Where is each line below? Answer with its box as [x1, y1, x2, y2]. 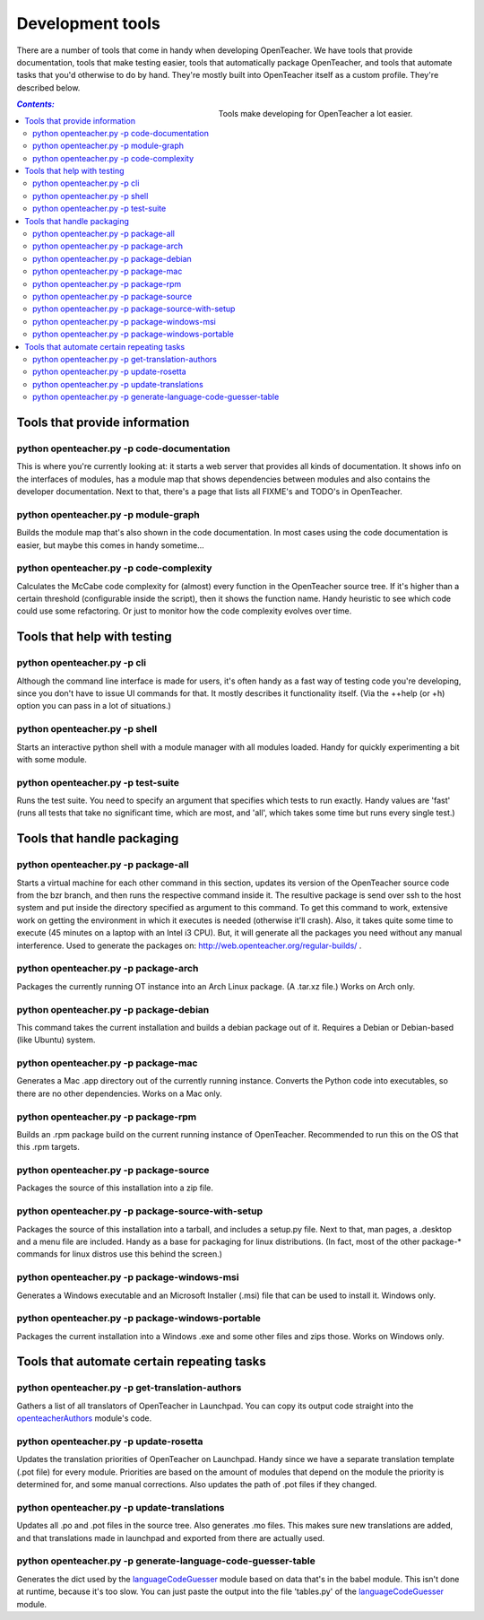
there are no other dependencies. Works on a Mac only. [16, 1088, 223, 1099]
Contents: [16, 99, 56, 109]
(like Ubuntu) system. [16, 1034, 96, 1045]
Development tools [16, 13, 160, 33]
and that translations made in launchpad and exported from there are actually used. [16, 1532, 325, 1543]
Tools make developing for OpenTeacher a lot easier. [218, 108, 413, 118]
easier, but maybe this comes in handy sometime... [16, 539, 205, 551]
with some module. [16, 753, 87, 764]
